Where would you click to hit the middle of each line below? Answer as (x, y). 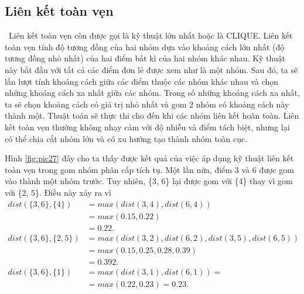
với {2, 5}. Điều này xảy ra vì (58, 192)
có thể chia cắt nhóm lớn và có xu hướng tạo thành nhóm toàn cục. (126, 138)
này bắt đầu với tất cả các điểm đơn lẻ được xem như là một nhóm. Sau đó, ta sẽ (151, 69)
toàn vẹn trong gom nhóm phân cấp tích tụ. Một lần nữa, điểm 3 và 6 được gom (149, 169)
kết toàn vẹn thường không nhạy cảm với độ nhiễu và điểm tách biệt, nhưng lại (147, 127)
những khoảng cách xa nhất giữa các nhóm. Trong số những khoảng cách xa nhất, (152, 93)
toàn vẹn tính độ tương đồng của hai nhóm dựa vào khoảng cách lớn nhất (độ (145, 46)
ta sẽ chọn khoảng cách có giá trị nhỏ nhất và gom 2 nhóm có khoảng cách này (147, 104)
